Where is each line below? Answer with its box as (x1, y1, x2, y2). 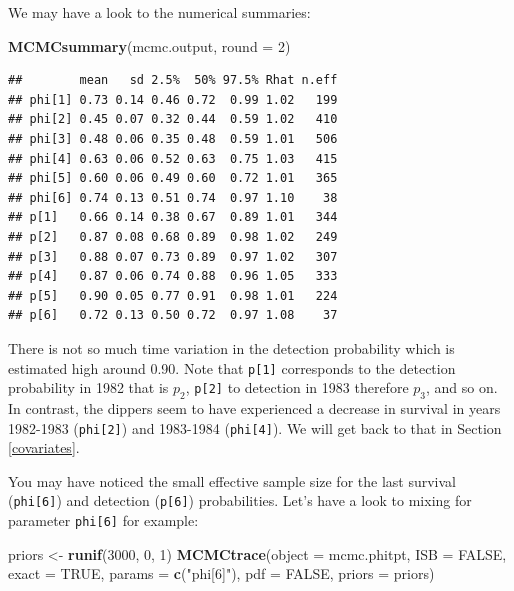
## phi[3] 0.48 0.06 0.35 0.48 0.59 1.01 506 (8, 131, 338, 146)
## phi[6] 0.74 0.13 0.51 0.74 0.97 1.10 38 (8, 190, 338, 205)
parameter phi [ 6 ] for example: (8, 510, 199, 531)
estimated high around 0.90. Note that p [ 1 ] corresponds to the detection (8, 357, 456, 378)
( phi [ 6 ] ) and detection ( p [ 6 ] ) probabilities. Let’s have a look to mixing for (8, 490, 472, 511)
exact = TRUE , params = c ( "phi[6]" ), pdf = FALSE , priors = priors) (8, 563, 435, 584)
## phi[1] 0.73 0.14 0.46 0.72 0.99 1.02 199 (8, 92, 338, 107)
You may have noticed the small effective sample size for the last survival (8, 470, 456, 491)
